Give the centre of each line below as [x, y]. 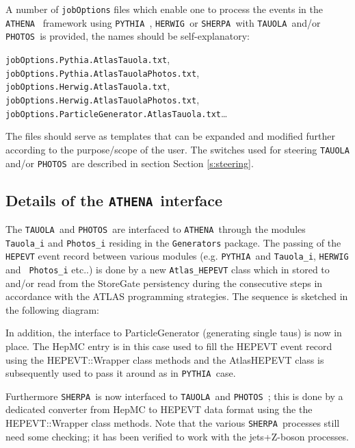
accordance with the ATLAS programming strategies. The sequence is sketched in [177, 296]
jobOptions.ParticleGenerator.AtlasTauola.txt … [117, 113]
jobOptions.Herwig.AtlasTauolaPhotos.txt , [103, 99]
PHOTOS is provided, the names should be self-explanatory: [128, 36]
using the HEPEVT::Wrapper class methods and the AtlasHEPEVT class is [165, 359]
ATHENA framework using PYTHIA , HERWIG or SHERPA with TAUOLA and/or [163, 22]
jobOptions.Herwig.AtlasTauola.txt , [88, 86]
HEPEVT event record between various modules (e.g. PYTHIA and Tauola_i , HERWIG [177, 256]
